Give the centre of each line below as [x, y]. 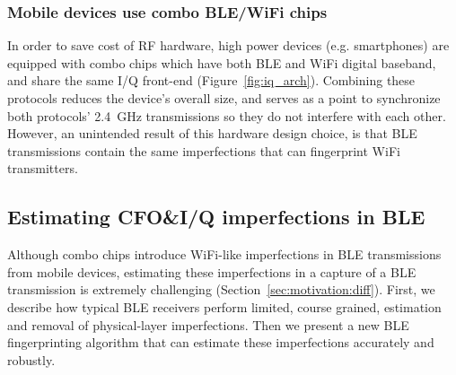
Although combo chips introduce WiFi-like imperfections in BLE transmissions [224, 254]
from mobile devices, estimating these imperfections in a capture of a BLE [212, 271]
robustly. [31, 359]
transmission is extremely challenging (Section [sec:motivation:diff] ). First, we [221, 289]
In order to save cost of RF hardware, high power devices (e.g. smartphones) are [228, 45]
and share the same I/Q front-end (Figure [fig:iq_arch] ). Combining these [211, 80]
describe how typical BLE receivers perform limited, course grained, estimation [224, 306]
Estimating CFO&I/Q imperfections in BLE [216, 217]
